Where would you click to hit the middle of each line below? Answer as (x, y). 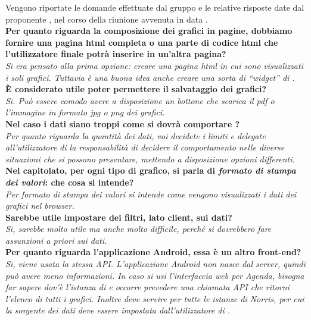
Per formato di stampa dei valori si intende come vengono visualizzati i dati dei (151, 194)
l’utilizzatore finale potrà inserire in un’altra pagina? (116, 54)
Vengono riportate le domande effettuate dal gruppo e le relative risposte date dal (155, 7)
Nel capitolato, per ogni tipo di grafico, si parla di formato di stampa (151, 170)
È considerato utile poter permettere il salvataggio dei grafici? (136, 89)
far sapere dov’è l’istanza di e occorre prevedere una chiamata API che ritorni (147, 287)
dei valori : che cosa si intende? (70, 182)
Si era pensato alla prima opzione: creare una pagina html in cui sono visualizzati (154, 65)
